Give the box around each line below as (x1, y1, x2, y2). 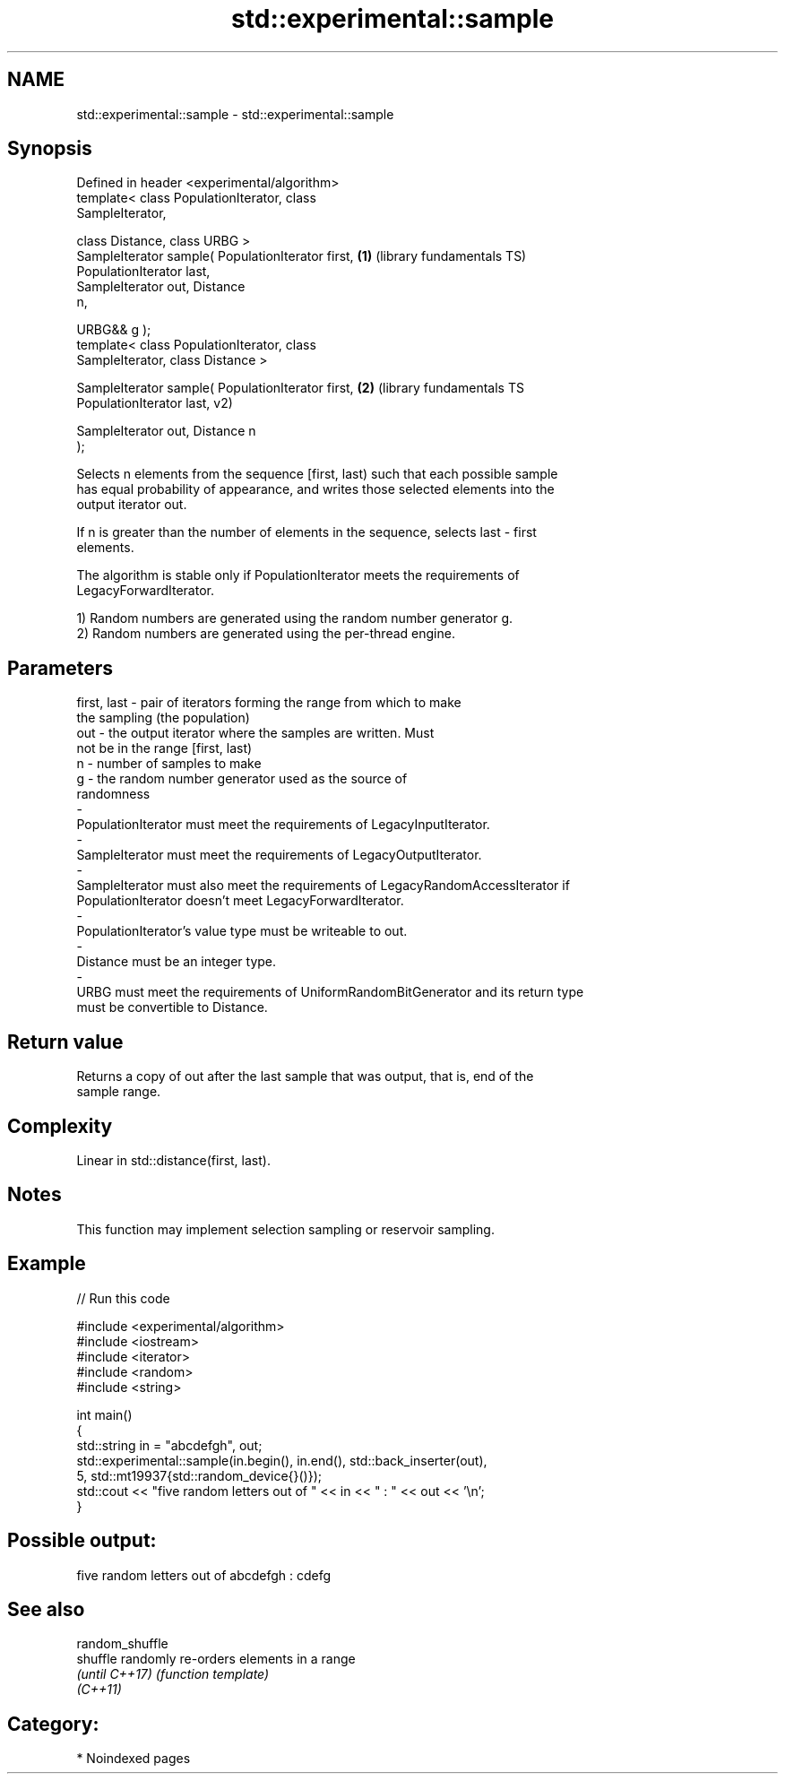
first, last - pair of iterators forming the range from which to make (76, 695, 462, 711)
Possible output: (7, 1529, 157, 1552)
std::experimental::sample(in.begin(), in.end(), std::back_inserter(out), (76, 1452, 487, 1468)
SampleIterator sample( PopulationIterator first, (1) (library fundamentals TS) (76, 248, 527, 264)
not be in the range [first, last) (76, 740, 253, 756)
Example (7, 1252, 86, 1275)
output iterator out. (76, 497, 187, 513)
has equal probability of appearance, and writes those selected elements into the (76, 481, 555, 497)
